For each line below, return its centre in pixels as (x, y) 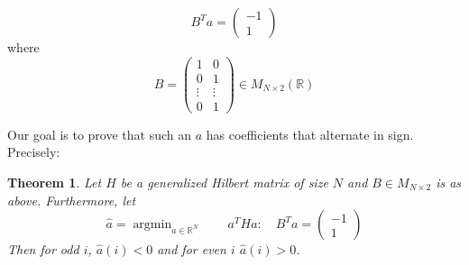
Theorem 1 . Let (55, 182)
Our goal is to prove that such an (100, 134)
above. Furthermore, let (72, 200)
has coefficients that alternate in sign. (310, 134)
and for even (192, 249)
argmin (152, 225)
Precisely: (34, 152)
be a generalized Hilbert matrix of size (224, 182)
